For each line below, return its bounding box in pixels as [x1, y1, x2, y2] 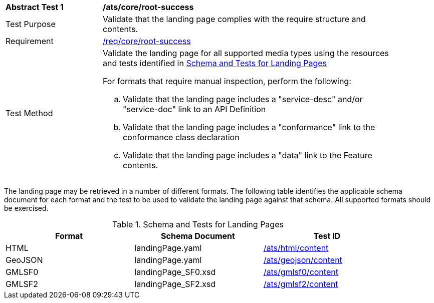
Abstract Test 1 [6, 2, 64, 12]
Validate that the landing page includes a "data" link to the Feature [123, 150, 372, 160]
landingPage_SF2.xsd [134, 279, 216, 289]
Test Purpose [6, 19, 56, 29]
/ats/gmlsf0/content [263, 267, 338, 277]
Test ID [313, 231, 341, 241]
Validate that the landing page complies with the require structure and [103, 14, 366, 24]
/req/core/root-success [103, 36, 191, 46]
